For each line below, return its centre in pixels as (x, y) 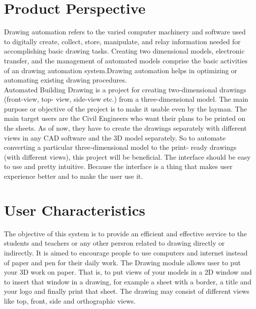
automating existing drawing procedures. (65, 80)
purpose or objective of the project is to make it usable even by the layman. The (126, 108)
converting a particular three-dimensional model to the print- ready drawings (120, 147)
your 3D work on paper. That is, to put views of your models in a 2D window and (128, 272)
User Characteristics (75, 210)
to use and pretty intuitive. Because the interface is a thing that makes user (118, 166)
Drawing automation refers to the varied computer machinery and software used (125, 32)
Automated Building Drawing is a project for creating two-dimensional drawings (125, 89)
